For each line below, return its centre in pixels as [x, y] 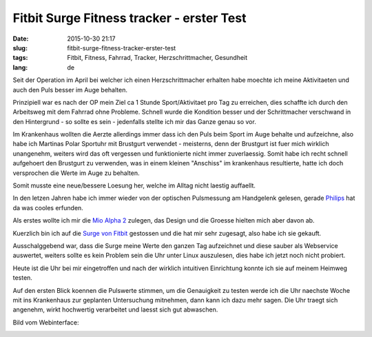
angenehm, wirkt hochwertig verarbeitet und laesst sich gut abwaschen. [115, 309]
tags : [20, 58]
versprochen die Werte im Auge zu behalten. [76, 173]
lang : [20, 67]
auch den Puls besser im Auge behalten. [70, 90]
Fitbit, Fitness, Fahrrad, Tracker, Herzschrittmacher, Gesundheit [157, 58]
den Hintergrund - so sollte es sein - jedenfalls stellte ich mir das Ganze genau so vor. [134, 121]
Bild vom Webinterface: [46, 322]
